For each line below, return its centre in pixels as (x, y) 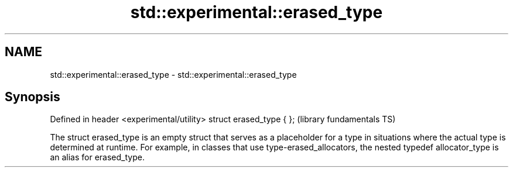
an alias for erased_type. (97, 157)
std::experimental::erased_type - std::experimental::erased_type (173, 74)
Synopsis (33, 97)
